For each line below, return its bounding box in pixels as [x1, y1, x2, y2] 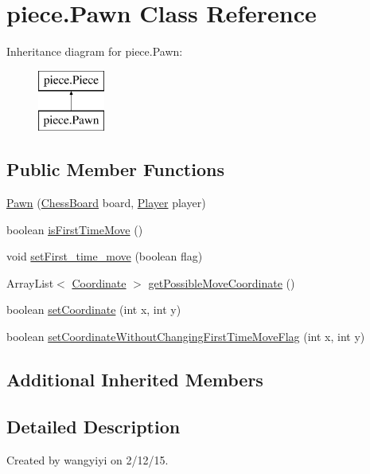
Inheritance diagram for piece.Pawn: [6, 43, 183, 60]
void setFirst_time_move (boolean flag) [6, 248, 203, 264]
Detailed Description [6, 413, 181, 438]
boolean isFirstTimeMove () [6, 221, 143, 237]
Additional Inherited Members [6, 367, 263, 392]
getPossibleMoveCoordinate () [148, 274, 295, 291]
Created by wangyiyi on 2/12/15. [6, 451, 169, 468]
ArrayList [6, 274, 54, 291]
